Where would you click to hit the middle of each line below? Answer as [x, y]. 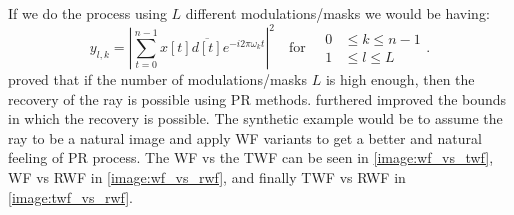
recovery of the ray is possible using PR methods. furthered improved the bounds [257, 98]
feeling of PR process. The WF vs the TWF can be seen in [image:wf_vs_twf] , [251, 157]
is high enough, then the [400, 79]
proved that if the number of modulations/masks [157, 79]
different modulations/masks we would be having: [337, 13]
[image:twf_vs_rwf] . [70, 196]
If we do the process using [87, 13]
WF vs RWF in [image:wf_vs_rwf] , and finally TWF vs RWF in [207, 177]
